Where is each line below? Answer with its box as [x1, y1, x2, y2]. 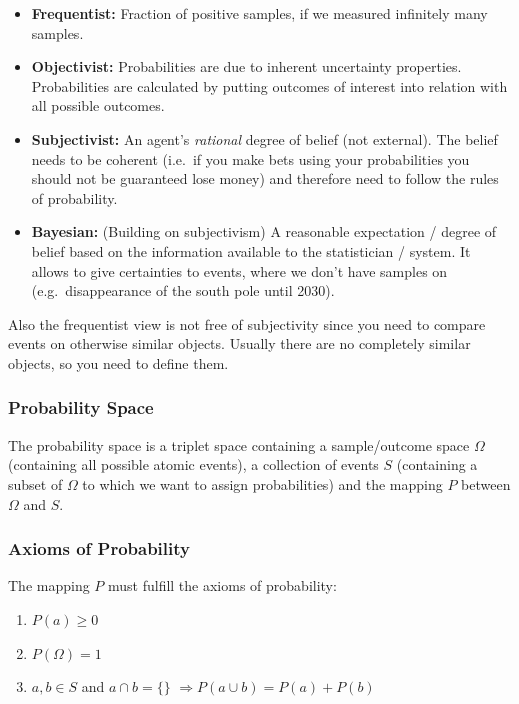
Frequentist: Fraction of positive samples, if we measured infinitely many [31, 3, 488, 23]
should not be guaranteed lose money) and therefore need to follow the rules [31, 168, 499, 189]
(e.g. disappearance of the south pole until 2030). [31, 280, 335, 301]
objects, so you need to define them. [8, 352, 229, 373]
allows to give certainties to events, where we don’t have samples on [31, 260, 448, 281]
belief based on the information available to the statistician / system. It [31, 240, 471, 261]
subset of [8, 473, 63, 494]
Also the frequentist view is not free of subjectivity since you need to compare [8, 313, 486, 334]
